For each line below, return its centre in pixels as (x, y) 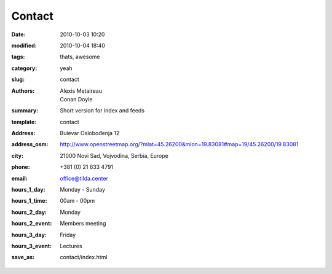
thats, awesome (80, 57)
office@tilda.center (84, 178)
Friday (68, 235)
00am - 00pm (77, 201)
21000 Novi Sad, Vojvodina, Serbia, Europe (114, 155)
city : (18, 155)
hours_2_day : (29, 212)
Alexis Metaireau (81, 91)
